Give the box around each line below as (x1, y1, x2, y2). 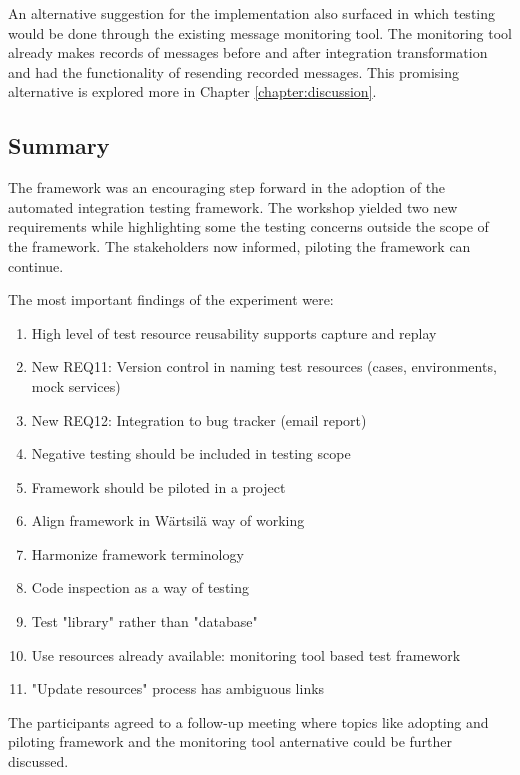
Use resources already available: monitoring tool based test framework (31, 644, 461, 665)
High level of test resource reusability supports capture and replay (31, 322, 437, 343)
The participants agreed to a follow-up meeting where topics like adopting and (8, 711, 489, 732)
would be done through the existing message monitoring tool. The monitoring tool (8, 22, 512, 43)
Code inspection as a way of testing (31, 577, 250, 598)
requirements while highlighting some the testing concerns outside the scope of (8, 216, 489, 237)
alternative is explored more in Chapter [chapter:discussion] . (8, 81, 377, 102)
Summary (8, 130, 110, 161)
